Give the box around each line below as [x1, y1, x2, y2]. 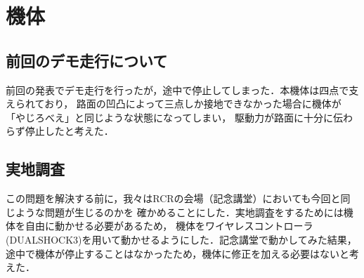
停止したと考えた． [25, 124, 114, 138]
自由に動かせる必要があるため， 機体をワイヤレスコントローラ [25, 218, 313, 233]
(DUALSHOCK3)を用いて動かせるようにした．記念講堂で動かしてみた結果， [6, 232, 357, 246]
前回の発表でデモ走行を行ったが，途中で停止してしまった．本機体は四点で [6, 82, 349, 97]
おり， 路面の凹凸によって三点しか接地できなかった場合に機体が [44, 96, 342, 111]
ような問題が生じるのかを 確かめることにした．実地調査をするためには [15, 204, 344, 219]
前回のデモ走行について [6, 49, 168, 71]
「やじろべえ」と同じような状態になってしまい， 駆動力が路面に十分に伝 [6, 110, 343, 124]
